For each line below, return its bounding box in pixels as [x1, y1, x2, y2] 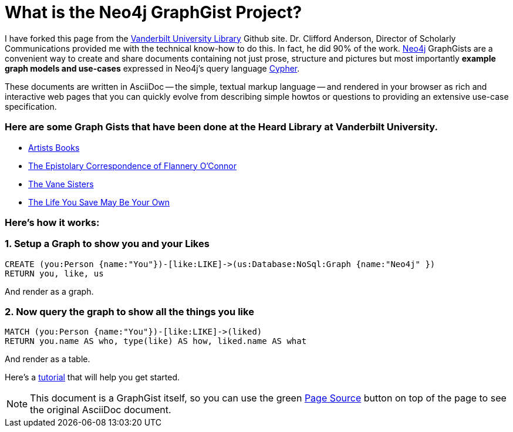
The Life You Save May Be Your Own [28, 197, 170, 207]
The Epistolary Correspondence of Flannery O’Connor [28, 160, 237, 171]
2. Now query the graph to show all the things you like [5, 306, 254, 318]
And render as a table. [5, 354, 90, 365]
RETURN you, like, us [5, 268, 104, 278]
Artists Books [28, 142, 80, 153]
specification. [5, 101, 57, 112]
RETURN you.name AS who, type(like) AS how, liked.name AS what [5, 336, 307, 346]
